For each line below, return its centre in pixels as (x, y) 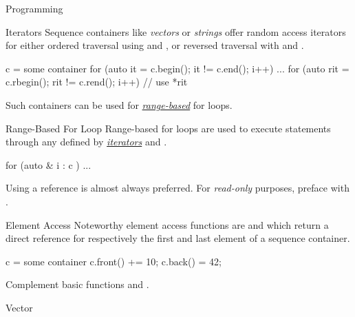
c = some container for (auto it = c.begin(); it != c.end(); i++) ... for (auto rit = (177, 68)
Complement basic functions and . (77, 284)
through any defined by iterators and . (86, 142)
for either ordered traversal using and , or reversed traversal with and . (155, 45)
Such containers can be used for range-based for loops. (119, 104)
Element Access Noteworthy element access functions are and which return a (167, 224)
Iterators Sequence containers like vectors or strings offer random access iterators (176, 31)
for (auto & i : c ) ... (49, 164)
